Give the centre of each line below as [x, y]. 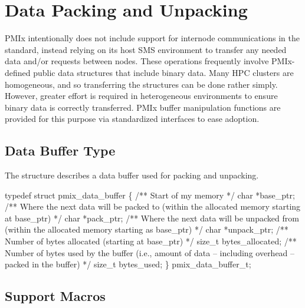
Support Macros [55, 296]
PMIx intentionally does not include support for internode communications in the [152, 38]
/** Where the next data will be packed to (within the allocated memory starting [153, 206]
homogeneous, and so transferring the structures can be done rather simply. [141, 84]
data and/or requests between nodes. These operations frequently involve [137, 61]
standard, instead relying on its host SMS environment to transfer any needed [146, 49]
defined [18, 72]
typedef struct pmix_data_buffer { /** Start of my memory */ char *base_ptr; [150, 195]
